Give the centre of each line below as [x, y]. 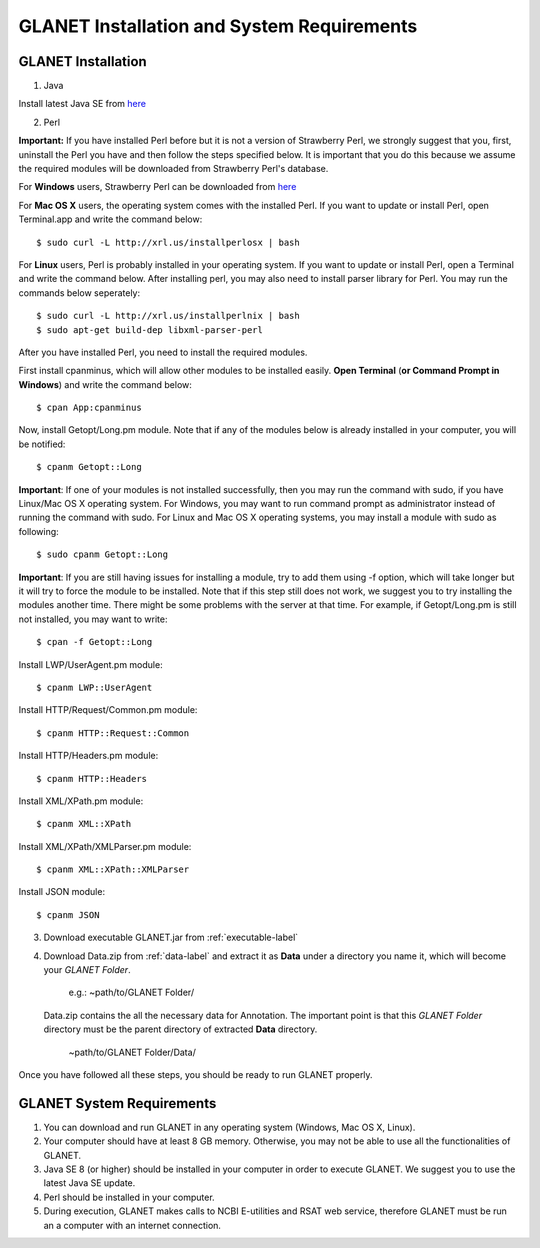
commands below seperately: [79, 292]
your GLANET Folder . [87, 970]
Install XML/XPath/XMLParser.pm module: [105, 846]
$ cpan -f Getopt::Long [94, 642]
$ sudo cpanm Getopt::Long [102, 554]
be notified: [42, 444]
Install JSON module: [61, 892]
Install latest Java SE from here [82, 104]
